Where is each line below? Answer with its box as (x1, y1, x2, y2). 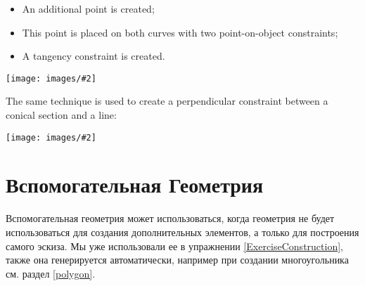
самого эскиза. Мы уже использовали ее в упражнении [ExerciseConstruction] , (6, 238, 343, 253)
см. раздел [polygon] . (6, 266, 96, 280)
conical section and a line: (6, 108, 117, 122)
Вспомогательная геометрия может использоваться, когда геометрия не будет (6, 211, 335, 226)
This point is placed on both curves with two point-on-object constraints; (22, 25, 338, 39)
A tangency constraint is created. (22, 48, 165, 63)
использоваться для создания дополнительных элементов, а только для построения (6, 225, 359, 239)
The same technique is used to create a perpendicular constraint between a (6, 93, 328, 108)
